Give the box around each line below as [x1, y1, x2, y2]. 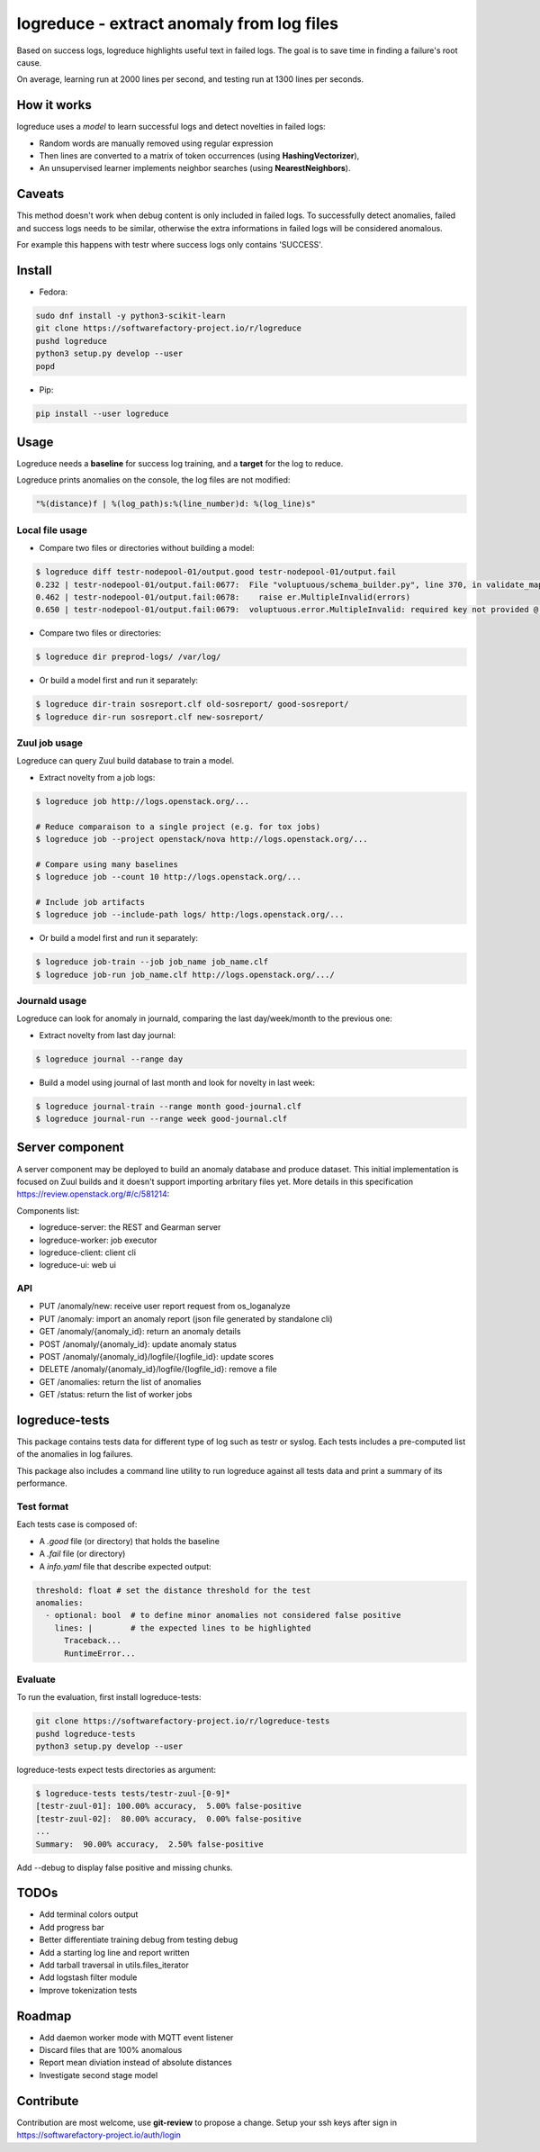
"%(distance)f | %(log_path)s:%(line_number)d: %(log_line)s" [35, 499, 316, 509]
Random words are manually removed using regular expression [39, 138, 274, 149]
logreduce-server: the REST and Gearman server [39, 1222, 221, 1233]
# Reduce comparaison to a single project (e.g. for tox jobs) [35, 821, 321, 832]
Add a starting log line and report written [39, 1947, 190, 1958]
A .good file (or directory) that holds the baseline [39, 1535, 220, 1546]
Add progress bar [39, 1921, 105, 1932]
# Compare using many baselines [35, 859, 179, 869]
